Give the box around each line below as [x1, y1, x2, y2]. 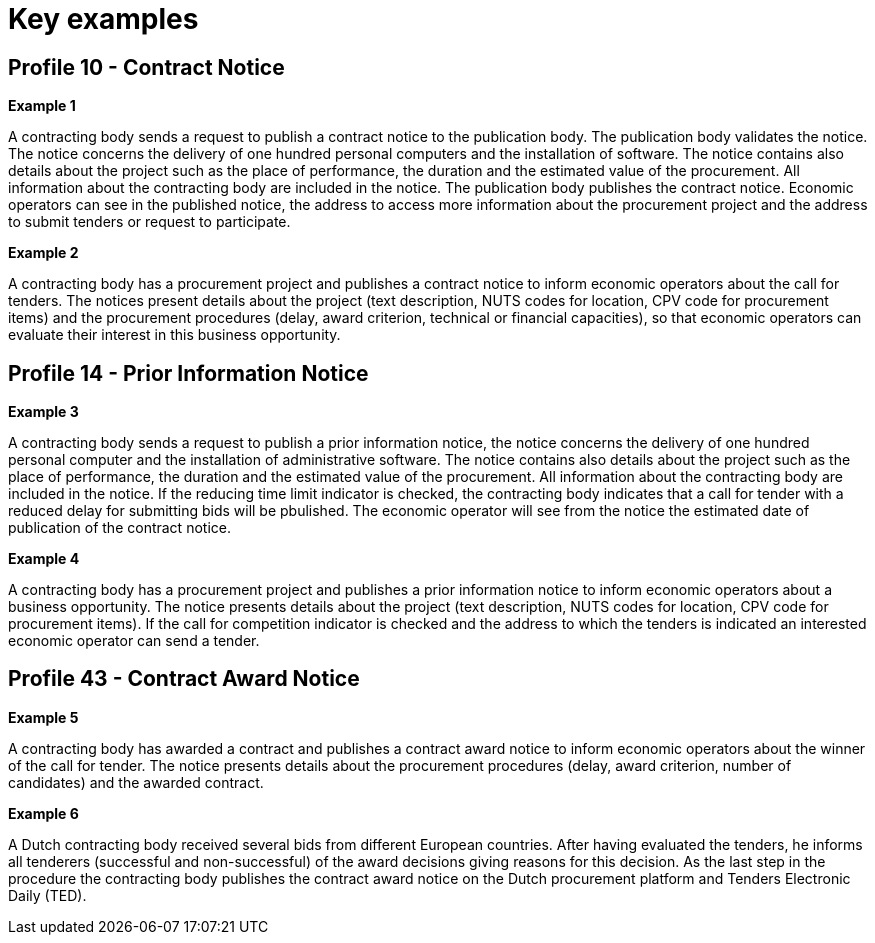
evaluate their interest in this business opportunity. [8, 326, 341, 344]
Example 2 [8, 244, 79, 262]
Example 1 [8, 97, 76, 115]
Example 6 [8, 804, 79, 822]
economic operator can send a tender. [8, 632, 260, 650]
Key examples [8, 2, 199, 36]
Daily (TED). [8, 886, 87, 904]
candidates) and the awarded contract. [8, 773, 264, 791]
